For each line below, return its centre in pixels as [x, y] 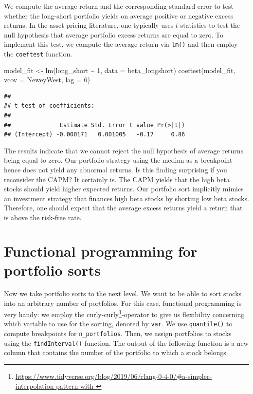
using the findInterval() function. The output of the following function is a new [126, 343]
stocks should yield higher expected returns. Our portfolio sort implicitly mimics [124, 189]
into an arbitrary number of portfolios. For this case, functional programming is [123, 303]
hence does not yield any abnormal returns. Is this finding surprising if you [116, 170]
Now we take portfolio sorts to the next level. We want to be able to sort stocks [123, 293]
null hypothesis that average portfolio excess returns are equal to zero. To [114, 34]
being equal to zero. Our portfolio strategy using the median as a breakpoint [118, 160]
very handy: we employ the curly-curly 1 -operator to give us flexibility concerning [124, 313]
